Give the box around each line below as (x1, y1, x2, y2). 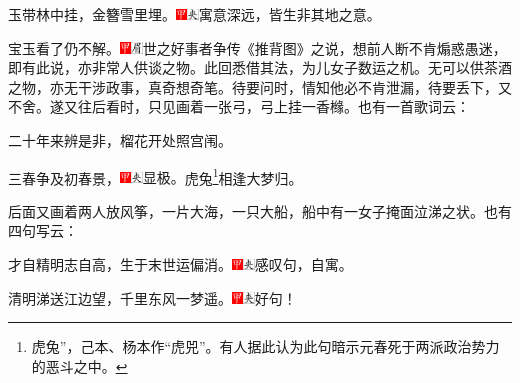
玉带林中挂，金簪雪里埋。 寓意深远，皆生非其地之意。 (8, 4, 381, 24)
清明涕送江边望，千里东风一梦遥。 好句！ (8, 287, 297, 308)
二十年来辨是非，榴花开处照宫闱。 (8, 129, 232, 150)
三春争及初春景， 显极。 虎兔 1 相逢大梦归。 (8, 164, 303, 188)
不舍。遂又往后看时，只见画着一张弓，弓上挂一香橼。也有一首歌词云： (8, 96, 470, 117)
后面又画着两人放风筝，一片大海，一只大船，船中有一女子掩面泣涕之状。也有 (8, 200, 512, 221)
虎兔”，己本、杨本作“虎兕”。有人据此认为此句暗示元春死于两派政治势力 (31, 336, 500, 357)
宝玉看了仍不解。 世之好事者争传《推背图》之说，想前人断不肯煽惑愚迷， (8, 37, 507, 58)
